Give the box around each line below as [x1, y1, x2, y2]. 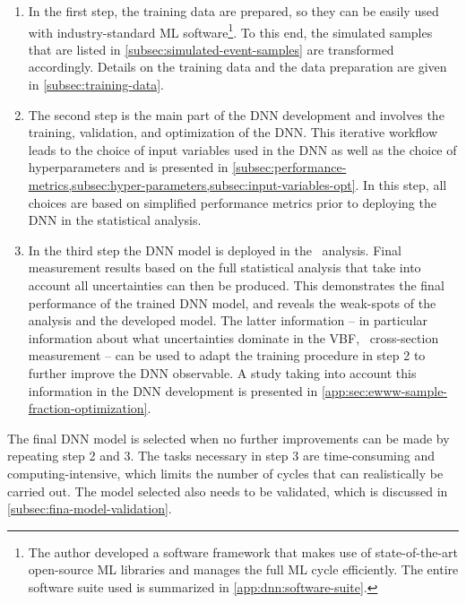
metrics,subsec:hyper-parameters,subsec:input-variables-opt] [28, 176, 356, 194]
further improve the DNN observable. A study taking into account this [28, 363, 417, 382]
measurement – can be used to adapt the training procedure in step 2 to [28, 346, 426, 365]
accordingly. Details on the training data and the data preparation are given [28, 57, 447, 76]
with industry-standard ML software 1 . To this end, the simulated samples [28, 20, 433, 41]
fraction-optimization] [28, 399, 148, 418]
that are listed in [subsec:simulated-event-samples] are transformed [28, 39, 394, 58]
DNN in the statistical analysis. [28, 211, 202, 229]
